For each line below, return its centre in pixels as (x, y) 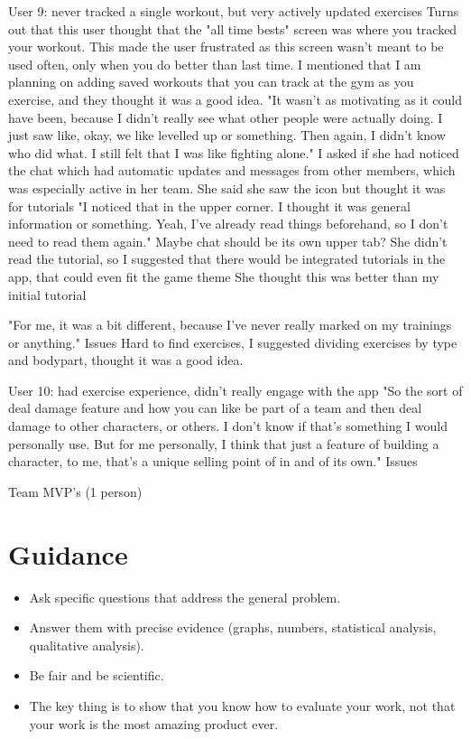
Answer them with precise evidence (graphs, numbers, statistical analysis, (233, 627)
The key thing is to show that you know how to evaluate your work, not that (242, 705)
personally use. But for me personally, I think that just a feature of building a (224, 443)
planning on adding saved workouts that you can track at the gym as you (211, 82)
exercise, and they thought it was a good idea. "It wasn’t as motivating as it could (235, 99)
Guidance (68, 553)
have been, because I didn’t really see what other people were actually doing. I (226, 117)
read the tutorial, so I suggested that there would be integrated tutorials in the (227, 259)
